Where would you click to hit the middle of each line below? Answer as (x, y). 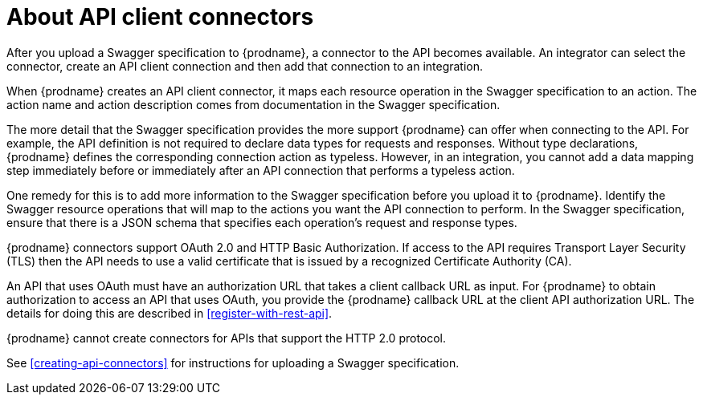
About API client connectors (160, 17)
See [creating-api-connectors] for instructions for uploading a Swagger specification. (233, 363)
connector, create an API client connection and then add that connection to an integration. (245, 66)
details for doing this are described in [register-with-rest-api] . (170, 313)
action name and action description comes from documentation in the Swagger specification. (253, 104)
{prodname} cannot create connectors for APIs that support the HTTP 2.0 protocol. (227, 338)
